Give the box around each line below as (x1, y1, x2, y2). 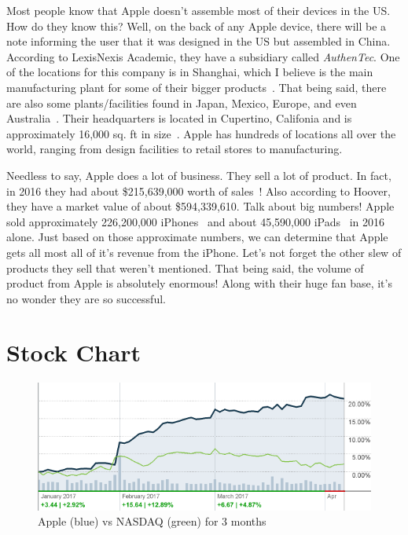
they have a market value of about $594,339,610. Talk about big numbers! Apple (6, 198, 395, 214)
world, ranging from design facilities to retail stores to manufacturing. (6, 141, 343, 157)
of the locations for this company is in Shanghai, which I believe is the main (6, 64, 373, 80)
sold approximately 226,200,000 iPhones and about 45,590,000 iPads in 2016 (6, 213, 384, 229)
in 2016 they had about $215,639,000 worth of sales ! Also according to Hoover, (6, 182, 391, 199)
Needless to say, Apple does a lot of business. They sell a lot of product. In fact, (6, 167, 391, 183)
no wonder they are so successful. (6, 290, 166, 306)
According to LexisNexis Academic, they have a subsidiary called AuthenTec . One (6, 48, 400, 64)
